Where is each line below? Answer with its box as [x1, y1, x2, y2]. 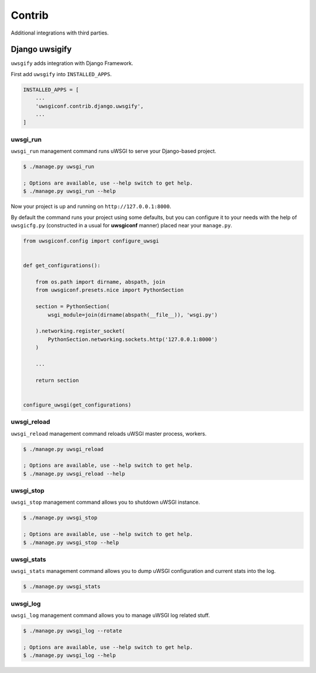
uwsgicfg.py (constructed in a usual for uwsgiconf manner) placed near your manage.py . [11, 222, 232, 229]
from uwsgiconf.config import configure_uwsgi [23, 238, 159, 244]
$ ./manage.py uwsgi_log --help [23, 652, 116, 659]
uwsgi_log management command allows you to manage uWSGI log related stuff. [11, 612, 210, 619]
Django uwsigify [11, 45, 72, 54]
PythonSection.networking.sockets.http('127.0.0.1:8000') [47, 336, 218, 343]
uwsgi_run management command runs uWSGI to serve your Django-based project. [11, 148, 217, 155]
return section [35, 377, 79, 384]
